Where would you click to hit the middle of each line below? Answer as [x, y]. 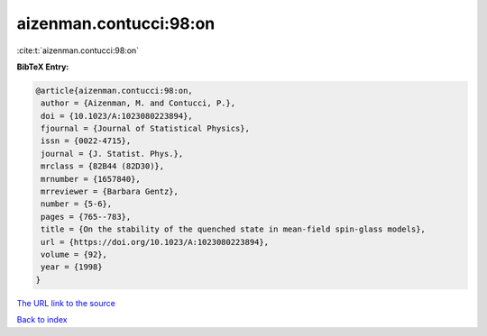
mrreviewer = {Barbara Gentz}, [110, 192]
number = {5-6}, [77, 204]
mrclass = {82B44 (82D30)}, [103, 166]
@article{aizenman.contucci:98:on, [114, 91]
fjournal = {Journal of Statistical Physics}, [145, 129]
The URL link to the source [66, 303]
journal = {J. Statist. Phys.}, [112, 154]
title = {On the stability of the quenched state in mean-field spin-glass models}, [233, 229]
